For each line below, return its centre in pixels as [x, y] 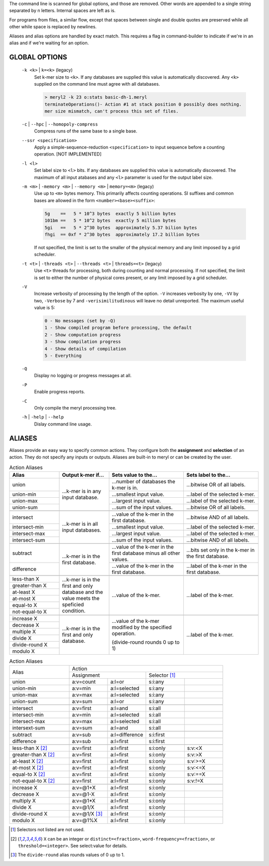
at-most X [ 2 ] [28, 768]
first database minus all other [146, 553]
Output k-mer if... [83, 475]
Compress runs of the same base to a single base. [86, 131]
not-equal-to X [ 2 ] [33, 781]
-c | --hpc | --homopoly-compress [60, 124]
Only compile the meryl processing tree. [75, 408]
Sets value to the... [134, 475]
